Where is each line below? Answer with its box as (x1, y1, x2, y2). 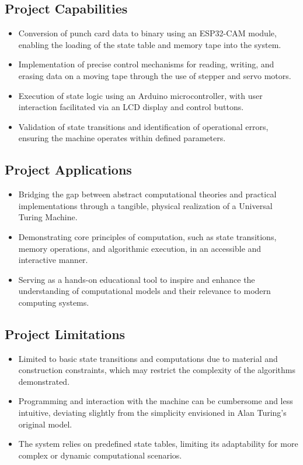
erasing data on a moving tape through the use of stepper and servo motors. (18, 69, 291, 81)
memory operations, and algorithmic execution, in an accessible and (18, 242, 262, 254)
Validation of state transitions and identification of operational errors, (18, 120, 269, 132)
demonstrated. (18, 375, 70, 387)
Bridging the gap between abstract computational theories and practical (18, 188, 277, 200)
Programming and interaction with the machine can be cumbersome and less (18, 395, 293, 407)
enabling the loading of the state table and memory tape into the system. (18, 38, 281, 50)
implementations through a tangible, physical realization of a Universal (18, 199, 273, 211)
